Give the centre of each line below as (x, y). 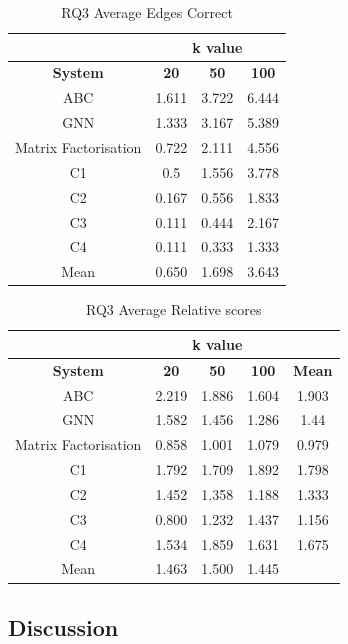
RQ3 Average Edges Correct (147, 12)
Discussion (63, 626)
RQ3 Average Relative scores (173, 309)
